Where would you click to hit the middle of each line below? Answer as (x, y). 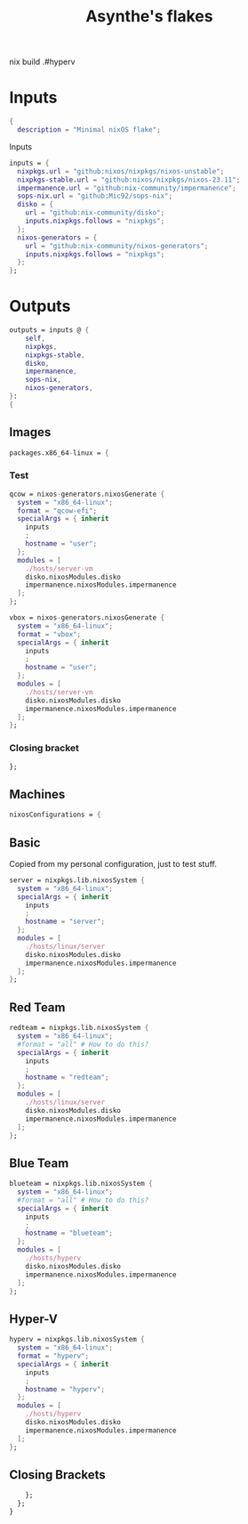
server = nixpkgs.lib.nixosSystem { (77, 880)
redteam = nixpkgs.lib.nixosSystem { (79, 1028)
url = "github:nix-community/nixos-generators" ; (117, 246)
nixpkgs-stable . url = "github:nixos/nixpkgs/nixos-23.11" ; (129, 180)
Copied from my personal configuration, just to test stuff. (113, 863)
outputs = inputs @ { (49, 330)
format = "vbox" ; (49, 634)
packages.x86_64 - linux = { (59, 453)
